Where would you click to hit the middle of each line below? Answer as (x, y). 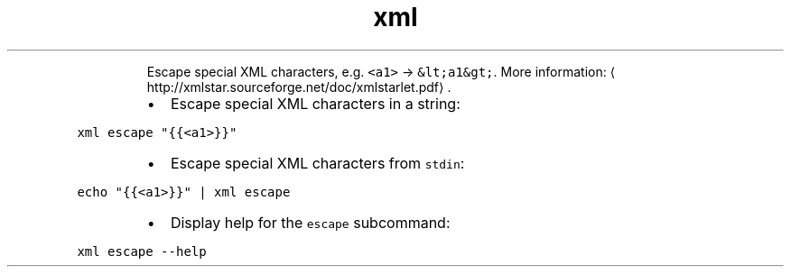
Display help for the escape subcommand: (310, 222)
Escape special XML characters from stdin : (317, 163)
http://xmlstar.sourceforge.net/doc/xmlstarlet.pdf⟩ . (299, 87)
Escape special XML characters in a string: (315, 103)
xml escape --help (142, 251)
